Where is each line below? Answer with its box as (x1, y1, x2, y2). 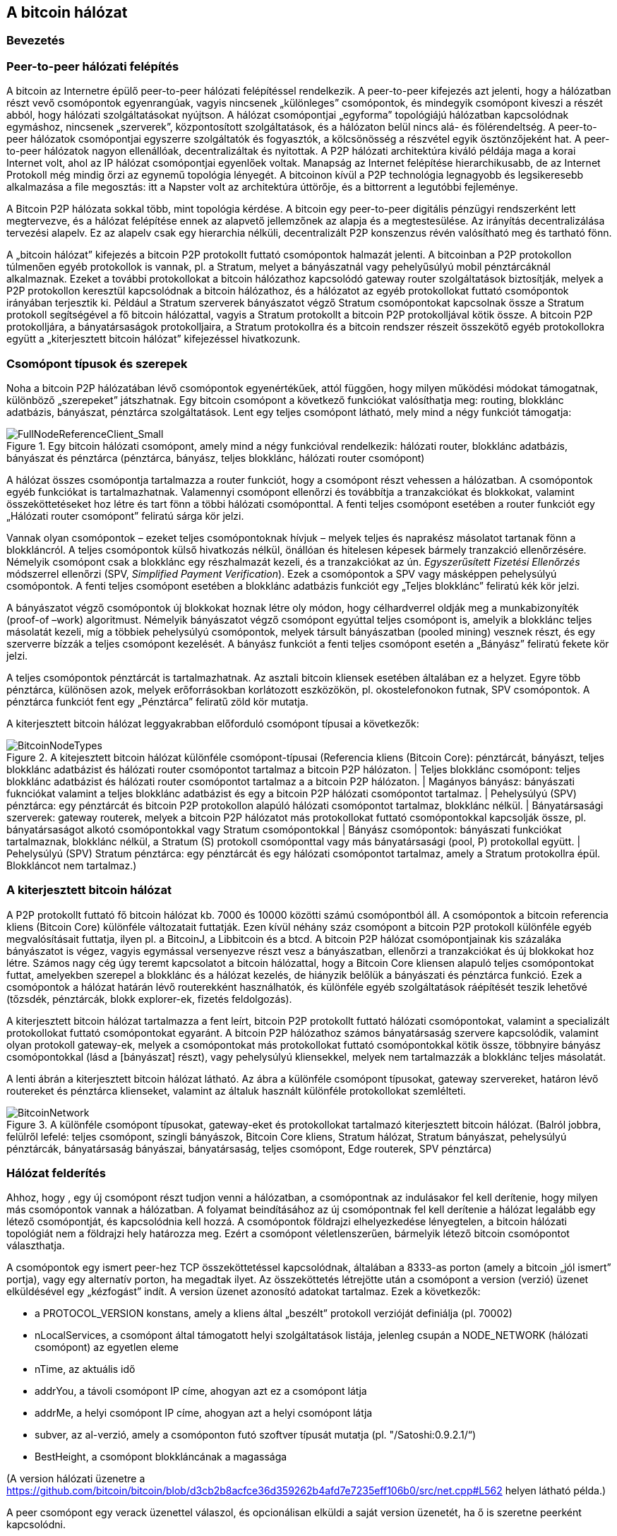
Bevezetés (6, 33, 65, 48)
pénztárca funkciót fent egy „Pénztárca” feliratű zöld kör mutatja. (6, 695, 308, 708)
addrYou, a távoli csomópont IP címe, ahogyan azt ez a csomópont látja (35, 1385, 367, 1398)
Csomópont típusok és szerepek (6, 356, 188, 371)
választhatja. (6, 1239, 65, 1252)
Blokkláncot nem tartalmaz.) (6, 859, 137, 871)
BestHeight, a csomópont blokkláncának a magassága (35, 1451, 287, 1463)
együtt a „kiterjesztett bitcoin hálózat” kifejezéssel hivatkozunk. (6, 333, 301, 345)
